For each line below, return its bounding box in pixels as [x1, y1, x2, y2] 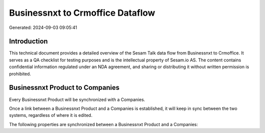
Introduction [9, 37, 48, 46]
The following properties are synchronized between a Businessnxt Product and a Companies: [9, 121, 198, 127]
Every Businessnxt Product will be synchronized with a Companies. [9, 96, 145, 103]
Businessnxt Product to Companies [9, 83, 120, 92]
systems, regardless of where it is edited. [9, 112, 93, 118]
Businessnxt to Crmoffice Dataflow [9, 7, 156, 18]
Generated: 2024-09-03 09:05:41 [9, 25, 78, 30]
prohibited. [9, 71, 31, 77]
